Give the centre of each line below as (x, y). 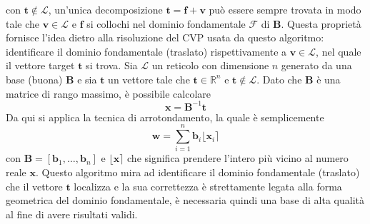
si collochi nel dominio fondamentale (166, 23)
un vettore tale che (149, 79)
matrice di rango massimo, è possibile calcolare (108, 93)
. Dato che (279, 79)
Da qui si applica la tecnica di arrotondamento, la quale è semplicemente (165, 117)
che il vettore (34, 186)
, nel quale (339, 51)
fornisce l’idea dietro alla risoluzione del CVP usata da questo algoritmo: (165, 37)
